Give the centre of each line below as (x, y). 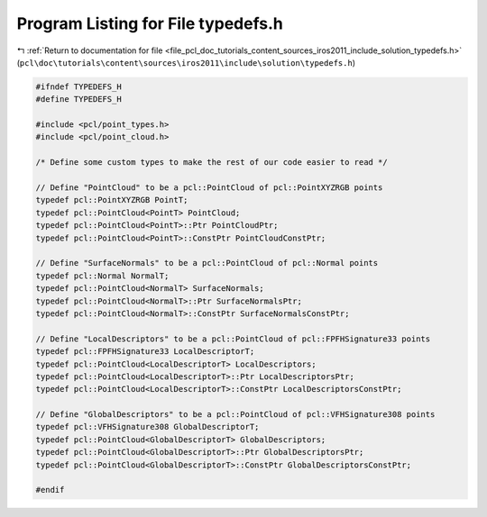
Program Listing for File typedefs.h (150, 23)
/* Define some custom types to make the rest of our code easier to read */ (211, 163)
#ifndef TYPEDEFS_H (78, 86)
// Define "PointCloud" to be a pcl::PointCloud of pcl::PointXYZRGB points (209, 188)
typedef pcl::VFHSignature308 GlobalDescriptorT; (147, 427)
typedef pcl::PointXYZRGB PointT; (112, 200)
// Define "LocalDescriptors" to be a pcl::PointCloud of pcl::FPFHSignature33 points (233, 339)
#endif (50, 490)
